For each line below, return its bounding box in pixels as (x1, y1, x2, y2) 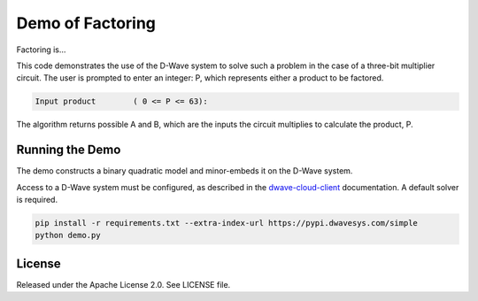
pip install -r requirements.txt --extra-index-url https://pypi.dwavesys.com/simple (35, 218, 418, 228)
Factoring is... (16, 44, 66, 55)
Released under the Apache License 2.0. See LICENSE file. (16, 279, 231, 289)
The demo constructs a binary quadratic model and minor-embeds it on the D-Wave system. (16, 166, 353, 176)
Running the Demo (16, 143, 121, 158)
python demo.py (35, 230, 101, 241)
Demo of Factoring (16, 13, 157, 33)
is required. (16, 194, 58, 205)
